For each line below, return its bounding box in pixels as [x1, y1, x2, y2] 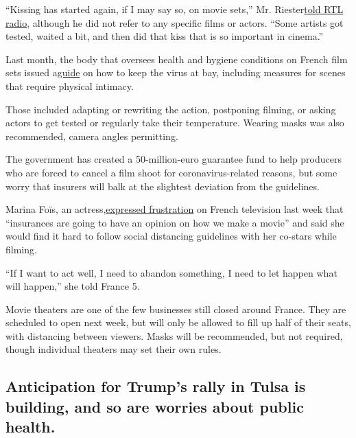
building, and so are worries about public [5, 395, 304, 417]
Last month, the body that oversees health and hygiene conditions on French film [5, 51, 348, 66]
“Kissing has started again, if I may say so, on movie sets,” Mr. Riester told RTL [5, 2, 344, 16]
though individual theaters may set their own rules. [5, 342, 222, 356]
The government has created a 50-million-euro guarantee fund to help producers [5, 152, 342, 166]
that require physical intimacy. [5, 78, 134, 93]
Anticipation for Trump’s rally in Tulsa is [5, 376, 306, 397]
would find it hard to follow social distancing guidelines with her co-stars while [5, 229, 337, 243]
